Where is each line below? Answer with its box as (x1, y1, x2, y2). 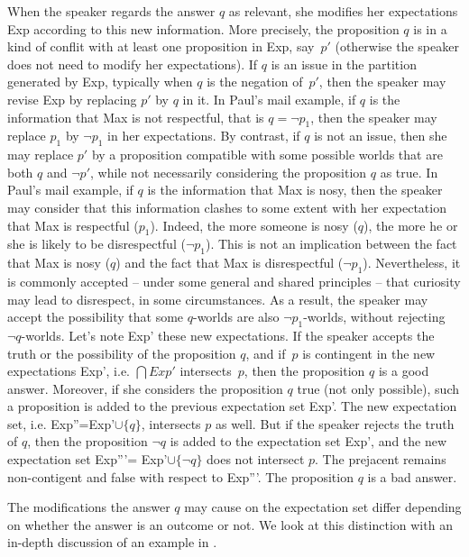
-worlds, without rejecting (303, 307, 446, 326)
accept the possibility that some (7, 307, 184, 326)
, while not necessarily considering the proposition (89, 162, 367, 181)
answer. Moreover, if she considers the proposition (7, 379, 283, 397)
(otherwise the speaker (335, 37, 459, 56)
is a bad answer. (367, 467, 457, 486)
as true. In (380, 162, 438, 181)
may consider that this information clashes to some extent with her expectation (7, 197, 446, 216)
